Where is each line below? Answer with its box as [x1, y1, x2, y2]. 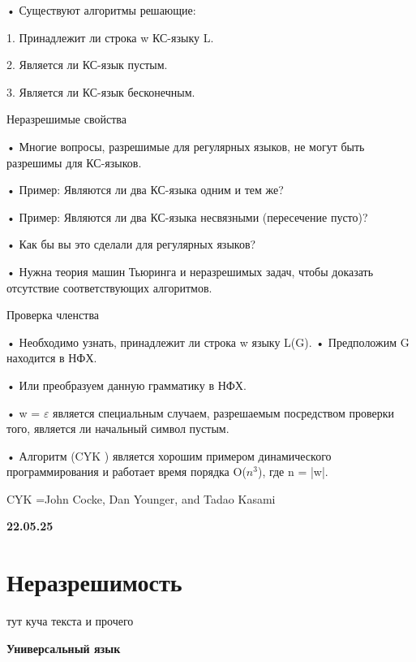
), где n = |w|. [257, 463, 328, 480]
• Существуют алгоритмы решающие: [6, 2, 196, 18]
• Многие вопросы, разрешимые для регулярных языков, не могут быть [6, 137, 365, 154]
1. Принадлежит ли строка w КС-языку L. [6, 28, 214, 45]
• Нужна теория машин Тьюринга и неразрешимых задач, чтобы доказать [6, 262, 374, 279]
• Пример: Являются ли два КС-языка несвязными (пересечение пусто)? [6, 208, 368, 225]
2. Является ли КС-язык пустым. [6, 56, 168, 73]
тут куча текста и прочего [6, 612, 134, 630]
